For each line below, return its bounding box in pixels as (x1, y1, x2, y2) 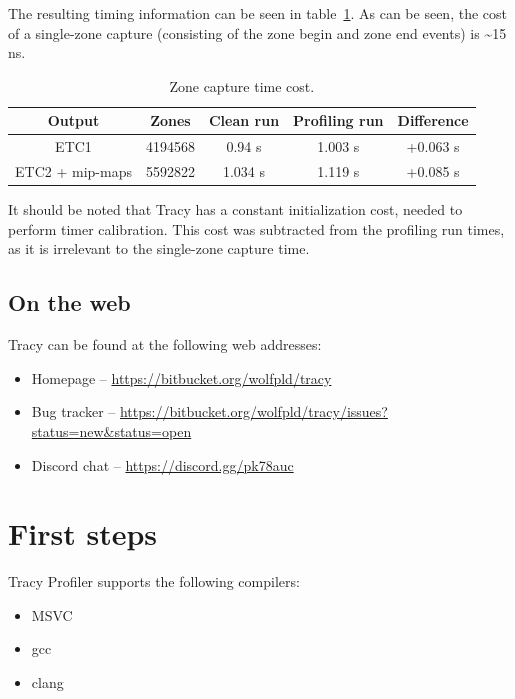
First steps (8, 513, 158, 554)
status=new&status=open (31, 420, 192, 441)
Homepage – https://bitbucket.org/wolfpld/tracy (31, 367, 332, 388)
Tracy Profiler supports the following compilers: (8, 571, 300, 592)
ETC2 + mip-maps (15, 161, 132, 182)
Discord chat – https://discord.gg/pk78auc (31, 454, 294, 475)
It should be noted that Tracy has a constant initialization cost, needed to (8, 199, 463, 220)
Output (47, 110, 100, 131)
